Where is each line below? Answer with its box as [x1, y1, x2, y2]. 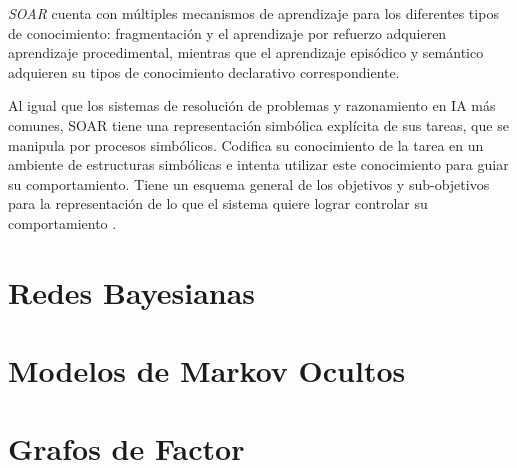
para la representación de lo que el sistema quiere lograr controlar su [8, 193, 428, 214]
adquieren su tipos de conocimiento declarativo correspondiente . [8, 61, 400, 82]
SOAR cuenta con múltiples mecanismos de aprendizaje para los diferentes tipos [8, 3, 499, 23]
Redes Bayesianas [8, 271, 256, 312]
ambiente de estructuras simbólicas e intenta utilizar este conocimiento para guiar [8, 154, 509, 175]
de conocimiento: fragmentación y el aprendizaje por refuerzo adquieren [8, 22, 447, 43]
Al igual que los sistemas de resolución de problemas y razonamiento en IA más [8, 95, 496, 116]
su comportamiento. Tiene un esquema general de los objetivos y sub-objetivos [8, 173, 490, 194]
